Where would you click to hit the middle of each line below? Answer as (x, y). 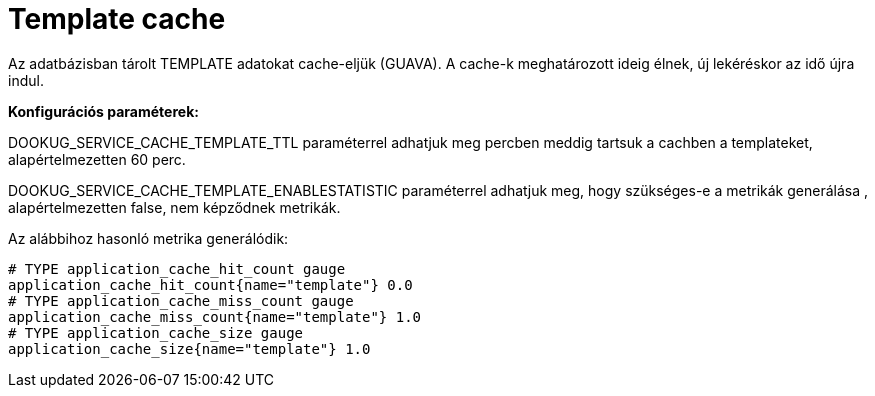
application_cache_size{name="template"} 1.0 (189, 348)
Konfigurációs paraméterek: (103, 111)
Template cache (117, 19)
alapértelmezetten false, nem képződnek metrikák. (174, 207)
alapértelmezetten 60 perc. (97, 159)
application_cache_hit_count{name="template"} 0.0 (210, 284)
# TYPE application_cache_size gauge (156, 332)
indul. (26, 80)
